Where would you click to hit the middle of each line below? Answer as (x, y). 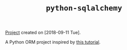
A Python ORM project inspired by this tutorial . (53, 42)
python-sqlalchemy (84, 8)
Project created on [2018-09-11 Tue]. (43, 33)
